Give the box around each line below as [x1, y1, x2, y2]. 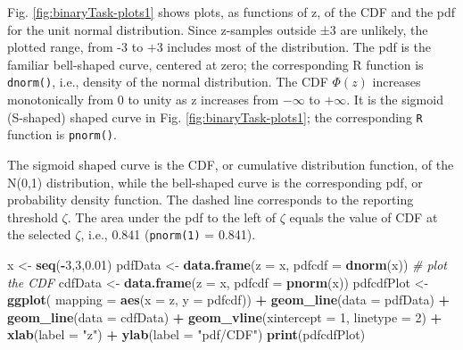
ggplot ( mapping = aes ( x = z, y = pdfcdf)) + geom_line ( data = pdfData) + [7, 290, 451, 309]
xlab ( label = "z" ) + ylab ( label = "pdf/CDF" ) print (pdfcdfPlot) [7, 325, 366, 344]
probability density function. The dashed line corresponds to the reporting [7, 190, 414, 209]
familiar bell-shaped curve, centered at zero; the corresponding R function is [7, 54, 424, 73]
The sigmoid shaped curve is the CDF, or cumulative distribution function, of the [7, 154, 454, 173]
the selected [7, 225, 71, 244]
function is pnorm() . [7, 125, 117, 144]
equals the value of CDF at [289, 207, 438, 226]
